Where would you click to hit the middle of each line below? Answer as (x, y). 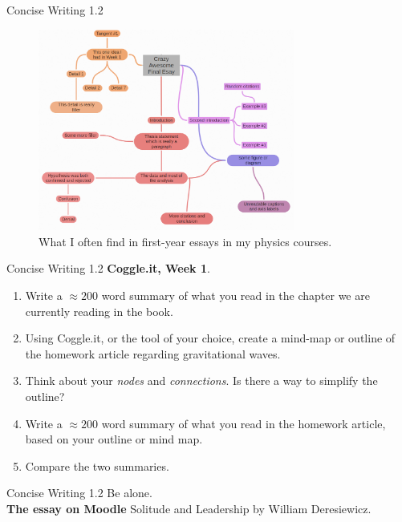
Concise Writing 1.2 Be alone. (79, 493)
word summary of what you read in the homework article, (244, 423)
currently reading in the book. (99, 311)
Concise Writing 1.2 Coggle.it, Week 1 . (108, 268)
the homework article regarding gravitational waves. (153, 353)
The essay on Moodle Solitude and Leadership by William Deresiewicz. (189, 508)
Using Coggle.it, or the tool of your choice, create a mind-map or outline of (210, 338)
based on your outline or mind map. (114, 439)
